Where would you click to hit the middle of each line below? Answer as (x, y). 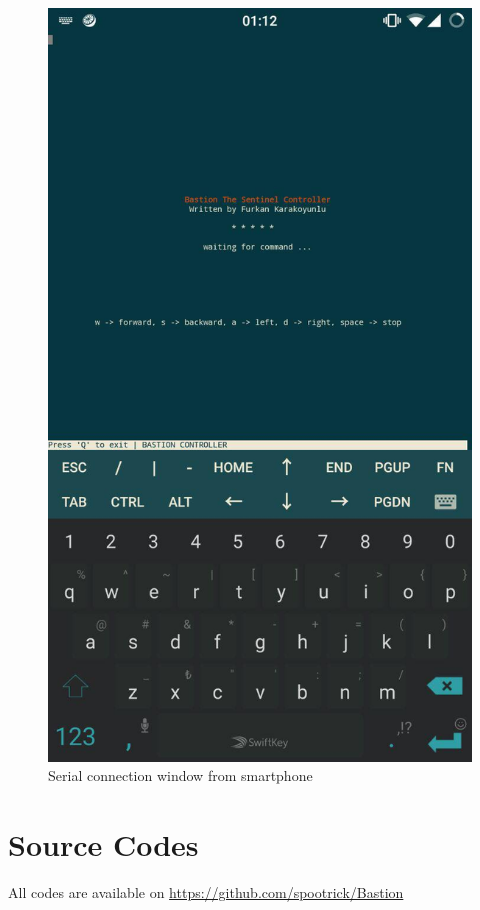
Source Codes (103, 844)
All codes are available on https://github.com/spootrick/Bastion (206, 892)
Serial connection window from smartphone (180, 775)
